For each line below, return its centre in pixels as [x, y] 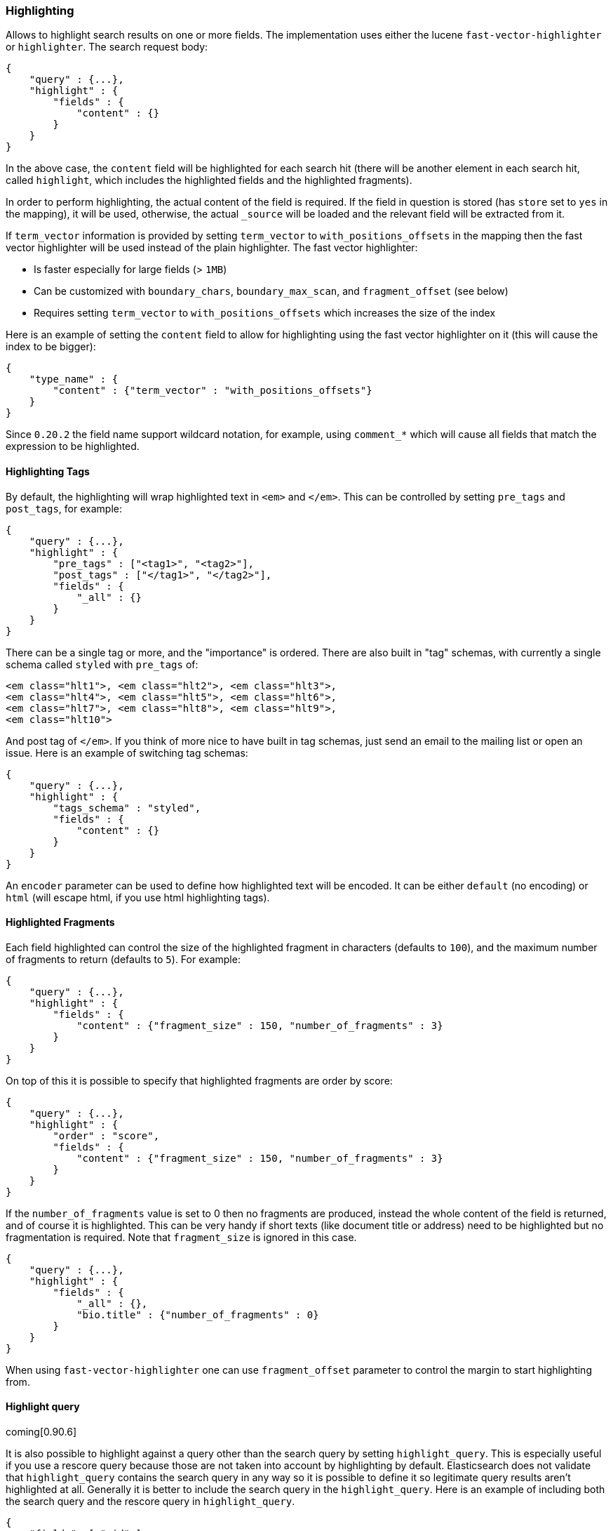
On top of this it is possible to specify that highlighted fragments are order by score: [199, 1080]
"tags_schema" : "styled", [127, 808]
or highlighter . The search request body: [107, 47]
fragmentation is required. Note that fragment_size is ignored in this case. [181, 1237]
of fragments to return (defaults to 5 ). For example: [123, 959]
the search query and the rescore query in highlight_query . [150, 1502]
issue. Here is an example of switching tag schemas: [127, 753]
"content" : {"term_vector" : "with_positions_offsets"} [213, 391]
